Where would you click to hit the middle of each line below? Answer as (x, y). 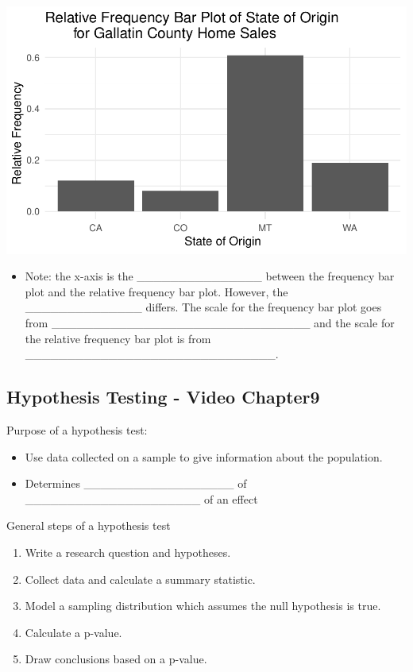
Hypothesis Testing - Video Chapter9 (163, 397)
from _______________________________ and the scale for (210, 323)
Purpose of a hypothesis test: (77, 430)
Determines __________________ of (136, 483)
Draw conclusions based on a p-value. (116, 659)
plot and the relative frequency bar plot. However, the (156, 291)
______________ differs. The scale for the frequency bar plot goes (203, 307)
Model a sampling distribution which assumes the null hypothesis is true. (203, 606)
